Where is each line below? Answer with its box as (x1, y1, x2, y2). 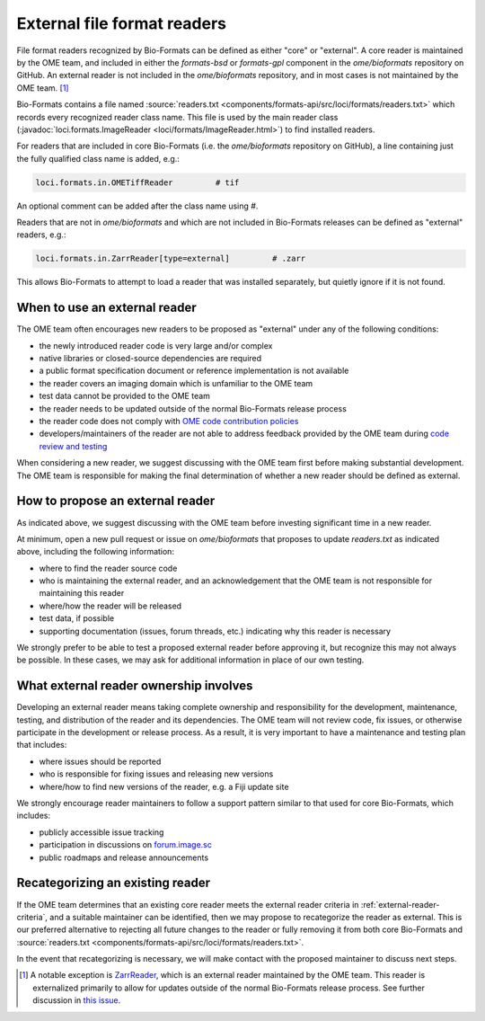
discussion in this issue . (32, 995, 121, 1006)
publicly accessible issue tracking (39, 827, 164, 838)
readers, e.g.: (16, 229, 66, 240)
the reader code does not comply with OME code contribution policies (39, 416, 299, 427)
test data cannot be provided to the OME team (39, 391, 211, 402)
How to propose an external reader (16, 493, 216, 509)
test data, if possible (39, 613, 115, 624)
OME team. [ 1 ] (16, 82, 69, 93)
